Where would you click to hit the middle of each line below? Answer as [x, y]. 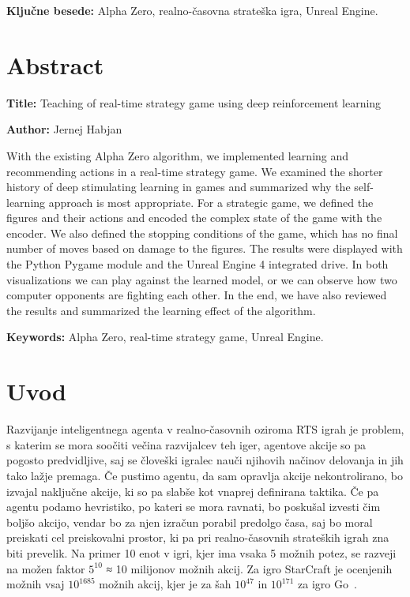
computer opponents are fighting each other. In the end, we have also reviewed [197, 295]
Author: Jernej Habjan [64, 129]
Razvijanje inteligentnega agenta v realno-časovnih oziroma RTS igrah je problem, [205, 429]
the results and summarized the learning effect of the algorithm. [161, 310]
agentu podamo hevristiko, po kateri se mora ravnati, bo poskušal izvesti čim [194, 507]
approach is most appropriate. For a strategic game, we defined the [211, 202]
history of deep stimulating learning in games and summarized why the [179, 187]
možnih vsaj [36, 584]
